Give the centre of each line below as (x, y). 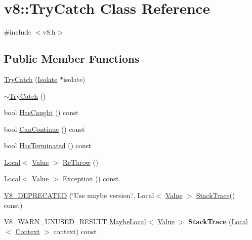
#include (18, 32)
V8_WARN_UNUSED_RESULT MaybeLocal (75, 221)
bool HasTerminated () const (48, 145)
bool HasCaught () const (42, 112)
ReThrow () (80, 162)
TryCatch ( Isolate (31, 79)
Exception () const (91, 179)
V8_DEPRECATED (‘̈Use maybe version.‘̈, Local (79, 195)
